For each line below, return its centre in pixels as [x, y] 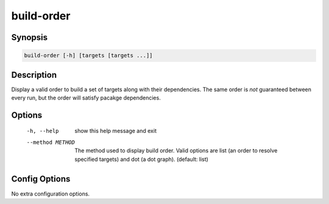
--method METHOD [51, 142]
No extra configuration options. [51, 194]
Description [34, 75]
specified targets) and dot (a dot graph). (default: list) [141, 159]
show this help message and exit [115, 131]
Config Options [41, 179]
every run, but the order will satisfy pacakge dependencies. [86, 98]
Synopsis [30, 37]
